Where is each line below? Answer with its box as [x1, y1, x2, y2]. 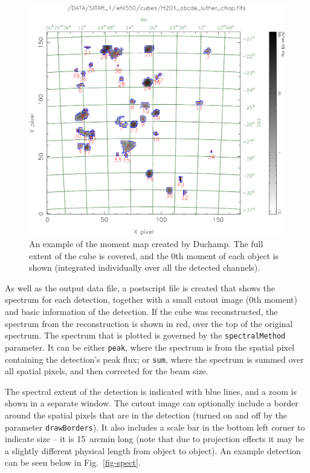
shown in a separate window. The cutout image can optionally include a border [5, 397, 299, 409]
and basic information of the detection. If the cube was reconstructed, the [5, 305, 278, 318]
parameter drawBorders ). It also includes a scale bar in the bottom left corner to [5, 420, 305, 433]
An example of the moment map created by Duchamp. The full [29, 237, 263, 250]
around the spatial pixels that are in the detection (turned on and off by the [5, 409, 287, 422]
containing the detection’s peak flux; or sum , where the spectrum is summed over [5, 352, 304, 365]
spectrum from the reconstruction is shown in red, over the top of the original [5, 317, 293, 329]
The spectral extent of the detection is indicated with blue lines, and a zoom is [5, 385, 297, 397]
